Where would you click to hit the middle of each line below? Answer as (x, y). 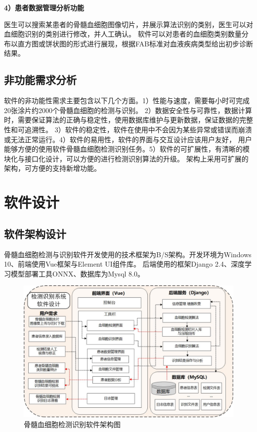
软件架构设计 (35, 233)
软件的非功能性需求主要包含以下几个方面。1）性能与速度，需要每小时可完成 (127, 100)
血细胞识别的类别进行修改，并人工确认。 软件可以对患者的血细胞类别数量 (123, 34)
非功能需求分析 (40, 80)
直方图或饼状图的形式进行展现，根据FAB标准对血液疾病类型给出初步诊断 (135, 43)
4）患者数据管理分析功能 (44, 7)
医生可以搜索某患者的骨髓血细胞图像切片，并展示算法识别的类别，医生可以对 (128, 24)
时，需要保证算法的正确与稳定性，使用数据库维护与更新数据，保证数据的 (122, 120)
